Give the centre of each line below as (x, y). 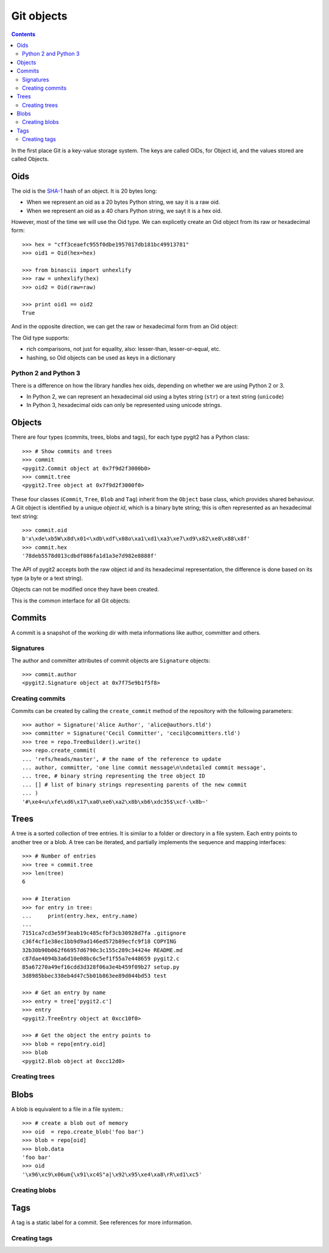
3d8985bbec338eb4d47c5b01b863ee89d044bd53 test (94, 976)
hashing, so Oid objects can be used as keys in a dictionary (101, 358)
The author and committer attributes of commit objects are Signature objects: (111, 660)
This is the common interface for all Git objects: (71, 601)
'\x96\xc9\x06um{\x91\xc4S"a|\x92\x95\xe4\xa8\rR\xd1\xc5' (112, 1174)
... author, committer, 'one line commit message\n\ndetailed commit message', (144, 767)
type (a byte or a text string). (47, 578)
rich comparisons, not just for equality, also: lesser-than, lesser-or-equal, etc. (124, 349)
